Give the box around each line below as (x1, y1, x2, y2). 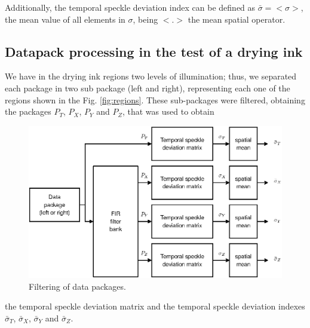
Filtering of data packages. (29, 280, 126, 292)
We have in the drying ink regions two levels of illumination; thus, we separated (5, 70, 297, 82)
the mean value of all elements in (5, 13, 125, 25)
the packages (5, 105, 51, 118)
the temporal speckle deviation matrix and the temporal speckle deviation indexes (5, 300, 305, 312)
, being (133, 13, 158, 25)
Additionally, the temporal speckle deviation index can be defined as (5, 1, 256, 13)
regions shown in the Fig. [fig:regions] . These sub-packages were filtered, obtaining (5, 93, 305, 106)
